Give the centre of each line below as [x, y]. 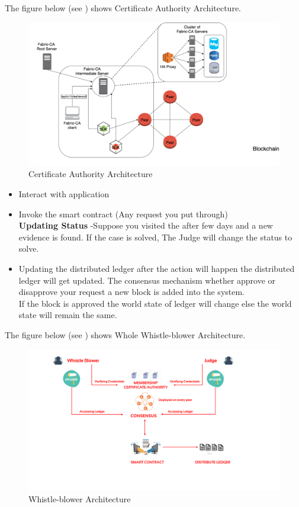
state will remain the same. [68, 315]
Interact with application [64, 194]
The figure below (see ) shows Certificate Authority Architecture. [123, 8]
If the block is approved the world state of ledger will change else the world [155, 303]
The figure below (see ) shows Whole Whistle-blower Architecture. [125, 334]
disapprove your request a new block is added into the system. [132, 292]
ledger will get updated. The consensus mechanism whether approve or [147, 280]
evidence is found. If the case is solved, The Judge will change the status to [155, 237]
